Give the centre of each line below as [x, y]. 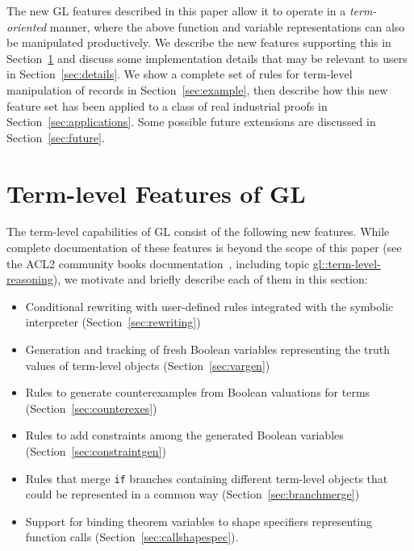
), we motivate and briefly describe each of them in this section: [210, 279]
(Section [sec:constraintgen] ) [96, 451]
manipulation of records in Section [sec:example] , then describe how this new [197, 89]
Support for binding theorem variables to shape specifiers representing [199, 521]
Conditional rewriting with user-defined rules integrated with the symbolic [209, 306]
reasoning [30, 279]
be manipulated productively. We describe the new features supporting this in [199, 42]
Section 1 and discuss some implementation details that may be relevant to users [207, 58]
